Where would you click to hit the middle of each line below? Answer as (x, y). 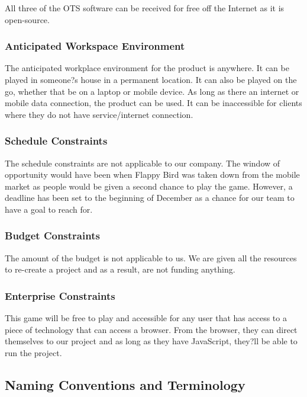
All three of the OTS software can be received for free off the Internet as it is (145, 8)
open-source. (27, 19)
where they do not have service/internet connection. (99, 114)
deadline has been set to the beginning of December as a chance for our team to (150, 198)
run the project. (33, 352)
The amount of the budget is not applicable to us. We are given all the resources (151, 257)
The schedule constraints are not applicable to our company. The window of (143, 163)
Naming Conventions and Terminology (125, 384)
